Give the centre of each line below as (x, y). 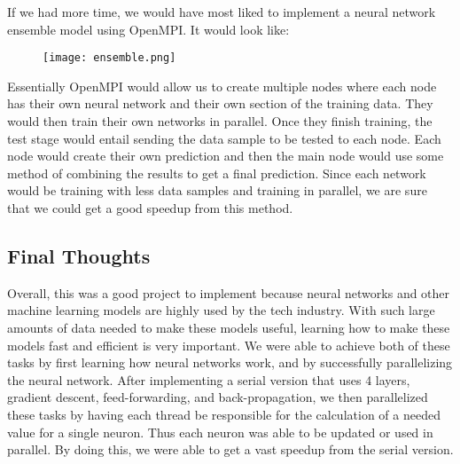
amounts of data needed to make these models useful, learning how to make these (229, 327)
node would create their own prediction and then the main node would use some (226, 156)
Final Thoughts (79, 255)
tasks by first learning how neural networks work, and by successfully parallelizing (230, 362)
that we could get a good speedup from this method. (150, 208)
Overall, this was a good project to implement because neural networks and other (229, 292)
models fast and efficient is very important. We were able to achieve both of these (229, 345)
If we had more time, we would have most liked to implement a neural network (222, 12)
